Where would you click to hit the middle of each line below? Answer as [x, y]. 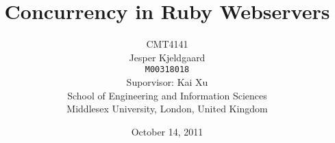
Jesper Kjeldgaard [167, 57]
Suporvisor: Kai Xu [167, 81]
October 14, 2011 [167, 131]
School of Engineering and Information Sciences [167, 95]
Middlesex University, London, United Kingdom [167, 109]
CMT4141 [167, 44]
